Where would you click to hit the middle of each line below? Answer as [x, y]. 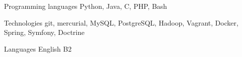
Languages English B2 [38, 48]
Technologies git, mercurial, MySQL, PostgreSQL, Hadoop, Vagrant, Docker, [121, 22]
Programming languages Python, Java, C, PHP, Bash [86, 6]
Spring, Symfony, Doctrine [44, 32]
